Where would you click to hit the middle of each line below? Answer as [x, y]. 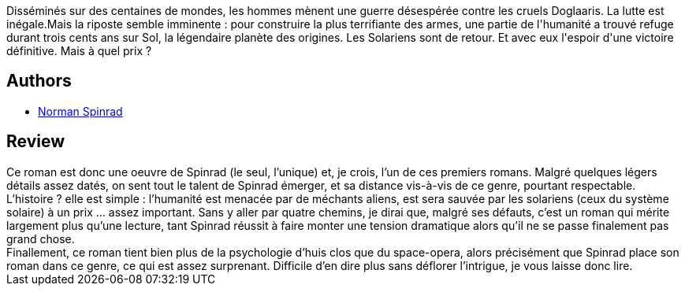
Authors [39, 81]
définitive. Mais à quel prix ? [79, 51]
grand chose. [41, 238]
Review [36, 142]
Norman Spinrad [80, 111]
